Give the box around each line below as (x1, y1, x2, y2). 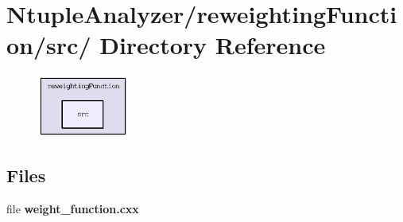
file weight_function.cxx (6, 200, 139, 216)
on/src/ (6, 29, 91, 61)
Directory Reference (99, 29, 326, 61)
